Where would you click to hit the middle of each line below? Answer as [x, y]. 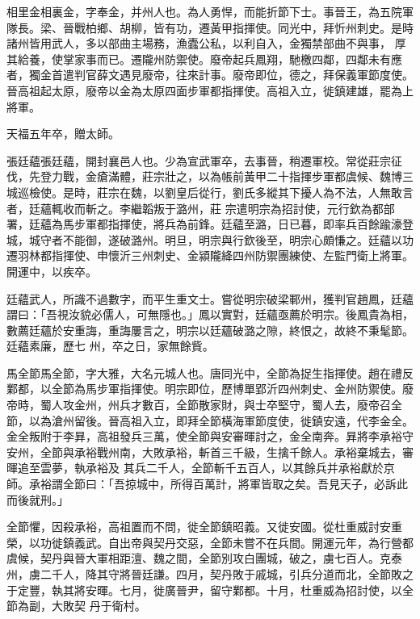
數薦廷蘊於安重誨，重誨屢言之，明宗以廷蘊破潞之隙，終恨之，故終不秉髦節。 [210, 330]
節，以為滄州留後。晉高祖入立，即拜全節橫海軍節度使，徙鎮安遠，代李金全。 [210, 420]
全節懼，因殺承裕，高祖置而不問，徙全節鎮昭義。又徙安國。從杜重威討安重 [204, 527]
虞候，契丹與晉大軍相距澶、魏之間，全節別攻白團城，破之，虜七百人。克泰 [204, 558]
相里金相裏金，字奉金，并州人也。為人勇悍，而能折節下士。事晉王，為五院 [204, 11]
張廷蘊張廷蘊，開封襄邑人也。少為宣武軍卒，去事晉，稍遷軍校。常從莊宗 [199, 160]
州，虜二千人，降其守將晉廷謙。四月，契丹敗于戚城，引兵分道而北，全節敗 [204, 574]
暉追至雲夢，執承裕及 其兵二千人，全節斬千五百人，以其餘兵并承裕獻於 [195, 468]
